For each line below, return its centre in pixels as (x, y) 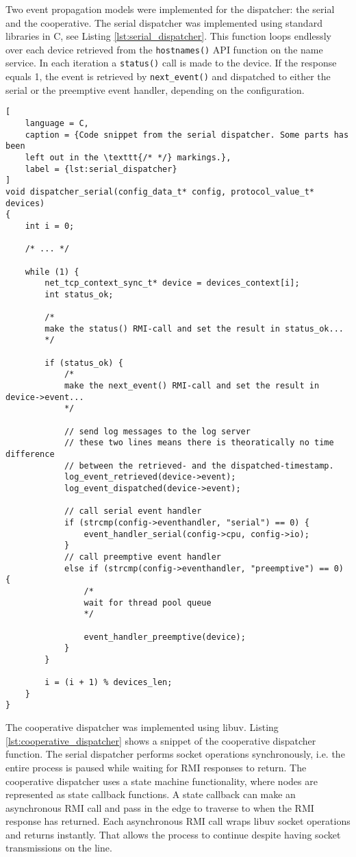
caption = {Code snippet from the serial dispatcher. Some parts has (187, 135)
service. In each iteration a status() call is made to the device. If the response (171, 63)
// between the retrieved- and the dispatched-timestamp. (199, 465)
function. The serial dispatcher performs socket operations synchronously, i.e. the (175, 754)
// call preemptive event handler (142, 557)
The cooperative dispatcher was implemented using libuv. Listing (142, 727)
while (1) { (52, 272)
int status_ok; (79, 294)
